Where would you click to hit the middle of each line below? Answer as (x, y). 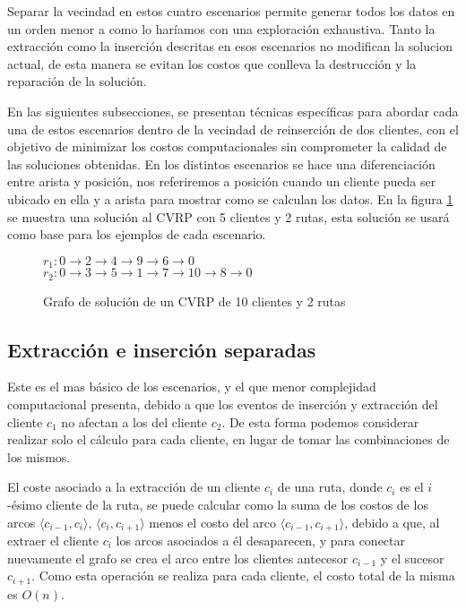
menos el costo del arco (212, 522)
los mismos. (39, 456)
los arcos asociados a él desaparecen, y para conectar (261, 541)
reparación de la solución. (77, 81)
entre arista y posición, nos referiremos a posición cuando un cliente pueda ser (222, 181)
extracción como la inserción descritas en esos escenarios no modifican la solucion (230, 46)
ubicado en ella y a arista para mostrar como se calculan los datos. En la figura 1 (230, 198)
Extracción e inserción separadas (162, 349)
